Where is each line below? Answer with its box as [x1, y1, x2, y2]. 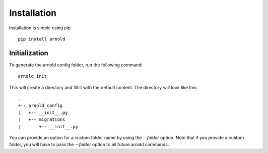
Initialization [9, 49, 49, 57]
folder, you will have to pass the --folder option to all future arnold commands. [9, 142, 169, 148]
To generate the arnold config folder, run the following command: [9, 62, 143, 68]
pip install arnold [18, 36, 66, 42]
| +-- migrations [18, 117, 66, 122]
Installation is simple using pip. [9, 25, 72, 31]
